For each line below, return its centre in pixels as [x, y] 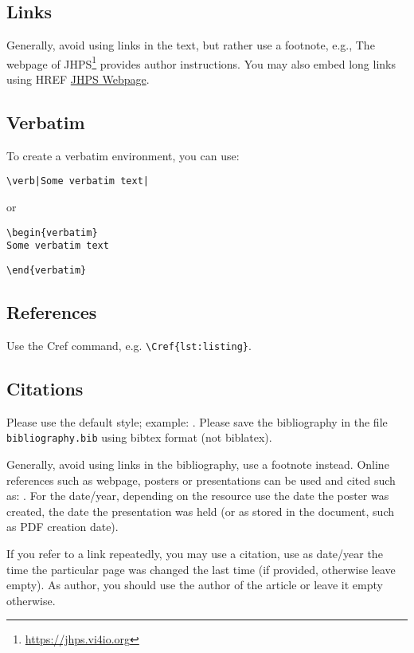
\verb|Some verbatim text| [78, 181]
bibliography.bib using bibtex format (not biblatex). [139, 437]
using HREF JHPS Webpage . [78, 79]
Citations [45, 388]
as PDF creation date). [62, 527]
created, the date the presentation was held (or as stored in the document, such [201, 511]
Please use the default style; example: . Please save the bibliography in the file [197, 421]
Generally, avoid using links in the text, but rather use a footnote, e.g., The [191, 45]
